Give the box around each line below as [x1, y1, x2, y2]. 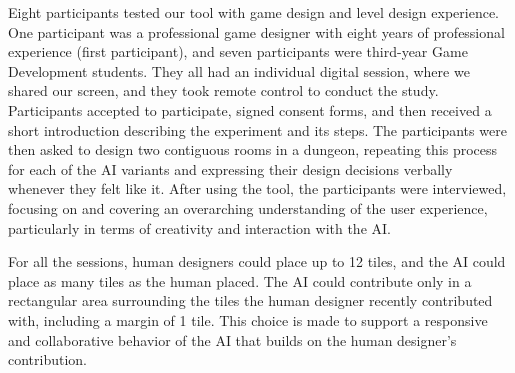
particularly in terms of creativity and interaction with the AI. [8, 217, 391, 238]
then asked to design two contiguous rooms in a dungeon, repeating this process [8, 139, 498, 160]
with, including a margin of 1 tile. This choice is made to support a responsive [8, 309, 488, 330]
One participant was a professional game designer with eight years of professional [8, 21, 505, 42]
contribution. [8, 349, 88, 370]
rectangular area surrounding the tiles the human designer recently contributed [8, 290, 493, 311]
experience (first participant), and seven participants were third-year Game [8, 41, 468, 62]
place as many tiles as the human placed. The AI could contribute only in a [8, 270, 472, 291]
